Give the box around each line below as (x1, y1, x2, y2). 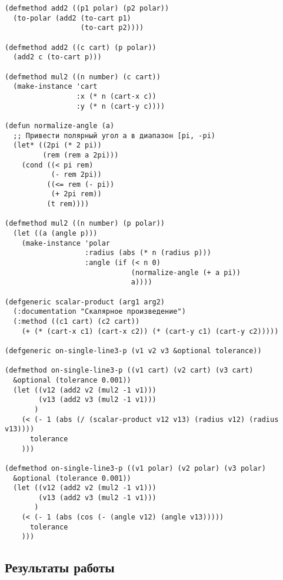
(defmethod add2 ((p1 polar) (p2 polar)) (5, 4, 169, 12)
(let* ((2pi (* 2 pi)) (13, 141, 102, 150)
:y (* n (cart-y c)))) (76, 102, 165, 110)
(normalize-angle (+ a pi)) (131, 268, 241, 277)
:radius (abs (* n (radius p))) (85, 249, 211, 257)
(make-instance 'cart (13, 82, 98, 91)
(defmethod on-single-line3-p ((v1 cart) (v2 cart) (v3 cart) (5, 366, 254, 375)
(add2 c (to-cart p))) (13, 53, 102, 62)
